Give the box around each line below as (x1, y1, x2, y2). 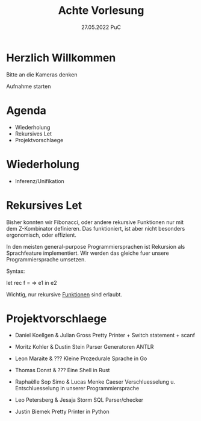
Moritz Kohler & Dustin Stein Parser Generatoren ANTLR (14, 343, 154, 351)
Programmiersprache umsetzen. (6, 255, 86, 263)
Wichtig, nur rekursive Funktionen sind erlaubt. (6, 290, 122, 298)
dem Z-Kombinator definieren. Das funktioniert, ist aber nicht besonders (6, 225, 185, 232)
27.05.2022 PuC (81, 23, 122, 31)
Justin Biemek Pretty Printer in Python (14, 408, 110, 416)
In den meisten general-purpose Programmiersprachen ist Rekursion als (6, 243, 185, 250)
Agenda (6, 104, 46, 117)
